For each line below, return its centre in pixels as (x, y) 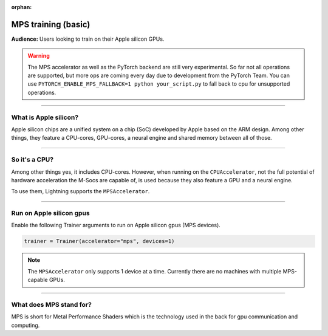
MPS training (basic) (51, 24)
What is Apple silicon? (45, 117)
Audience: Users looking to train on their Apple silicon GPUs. (88, 39)
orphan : (22, 7)
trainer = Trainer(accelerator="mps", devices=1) (99, 241)
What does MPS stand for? (52, 304)
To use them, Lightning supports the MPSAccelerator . (80, 191)
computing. (26, 325)
